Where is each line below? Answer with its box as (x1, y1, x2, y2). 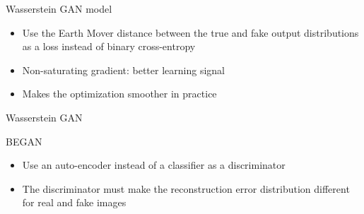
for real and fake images (22, 195, 127, 210)
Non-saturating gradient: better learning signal (22, 62, 225, 77)
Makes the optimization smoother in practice (22, 86, 217, 101)
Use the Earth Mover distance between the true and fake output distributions (22, 25, 359, 40)
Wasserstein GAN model (6, 1, 112, 16)
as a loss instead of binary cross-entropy (22, 39, 196, 54)
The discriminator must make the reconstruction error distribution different (22, 181, 350, 196)
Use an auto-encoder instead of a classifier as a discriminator (22, 157, 286, 172)
